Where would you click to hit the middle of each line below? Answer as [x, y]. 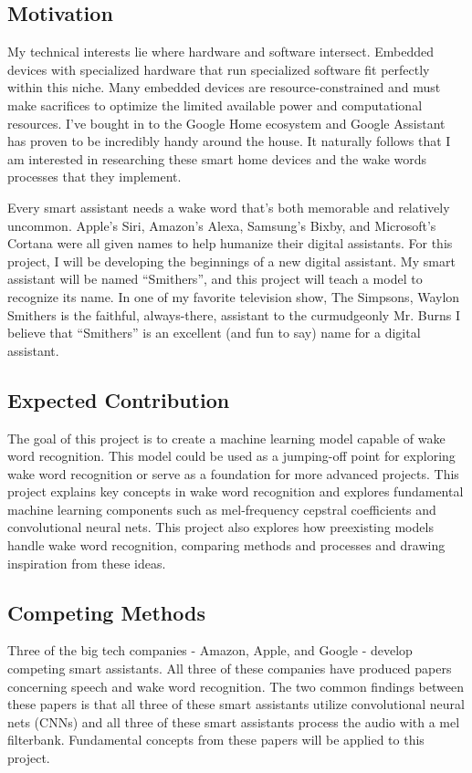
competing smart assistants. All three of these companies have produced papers [230, 669]
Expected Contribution [119, 399]
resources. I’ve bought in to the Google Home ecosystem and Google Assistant [226, 123]
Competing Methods [106, 612]
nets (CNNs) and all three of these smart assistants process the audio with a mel [234, 721]
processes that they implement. [94, 177]
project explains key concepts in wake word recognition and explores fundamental [236, 491]
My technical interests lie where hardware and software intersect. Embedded [220, 52]
